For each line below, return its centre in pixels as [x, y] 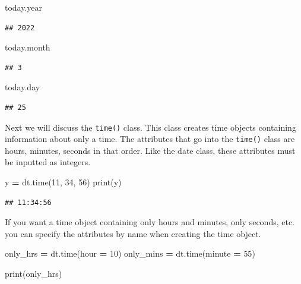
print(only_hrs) [34, 274]
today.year [24, 7]
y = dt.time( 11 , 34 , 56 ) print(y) [63, 182]
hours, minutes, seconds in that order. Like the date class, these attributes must [150, 150]
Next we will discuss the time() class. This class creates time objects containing [150, 127]
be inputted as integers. [48, 162]
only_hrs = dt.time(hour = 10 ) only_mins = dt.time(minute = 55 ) [130, 253]
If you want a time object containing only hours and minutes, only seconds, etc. [150, 222]
